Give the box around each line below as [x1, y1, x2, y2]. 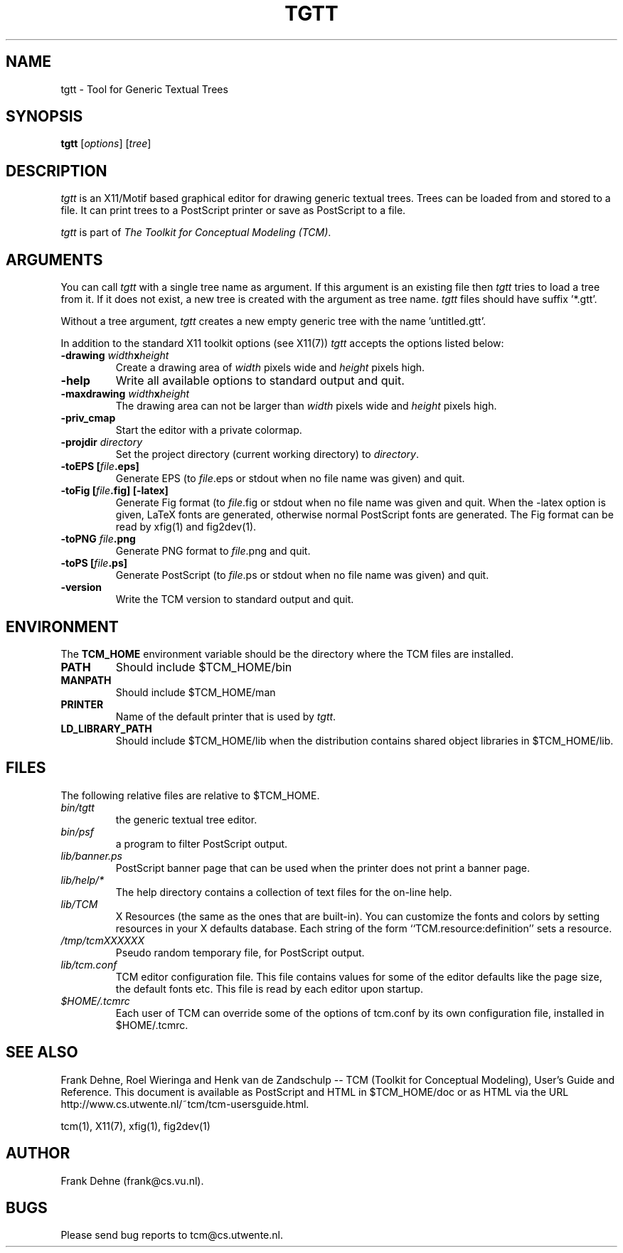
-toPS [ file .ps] [60, 557, 128, 570]
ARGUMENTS [6, 250, 103, 269]
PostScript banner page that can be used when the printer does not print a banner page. [115, 861, 531, 874]
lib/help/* [60, 873, 105, 886]
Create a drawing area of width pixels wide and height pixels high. [115, 361, 425, 374]
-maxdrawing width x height [60, 388, 190, 400]
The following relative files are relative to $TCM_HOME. [60, 789, 320, 801]
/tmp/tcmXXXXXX [60, 934, 144, 947]
